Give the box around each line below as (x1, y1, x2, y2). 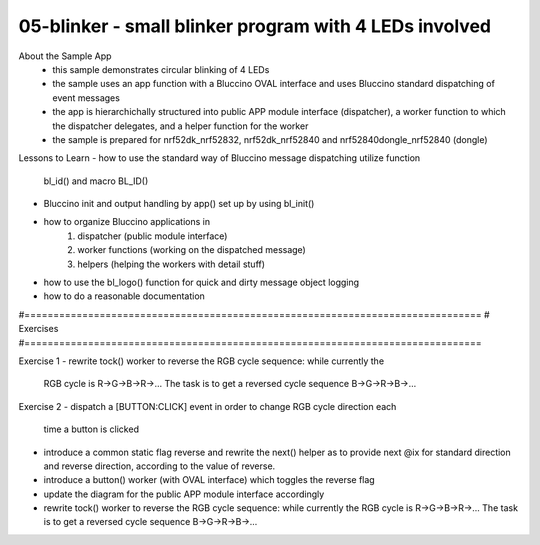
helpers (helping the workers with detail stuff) (77, 258, 265, 270)
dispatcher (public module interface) (77, 230, 228, 242)
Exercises (18, 323, 59, 335)
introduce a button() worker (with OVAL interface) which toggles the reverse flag (43, 474, 375, 486)
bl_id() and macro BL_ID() (43, 175, 149, 187)
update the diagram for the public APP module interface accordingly (43, 488, 325, 500)
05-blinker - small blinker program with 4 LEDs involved (18, 15, 492, 37)
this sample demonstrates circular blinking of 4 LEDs (52, 63, 270, 75)
